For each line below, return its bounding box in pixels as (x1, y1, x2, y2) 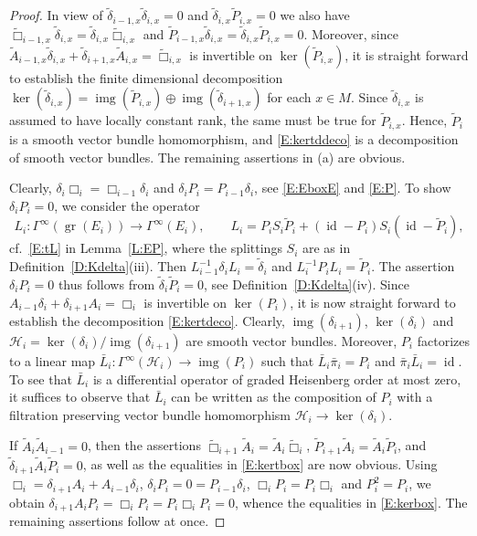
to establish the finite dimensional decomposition (9, 68, 283, 87)
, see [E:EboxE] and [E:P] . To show (254, 178, 451, 197)
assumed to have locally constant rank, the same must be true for (9, 110, 376, 130)
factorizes (417, 331, 470, 350)
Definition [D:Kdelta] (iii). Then (9, 257, 187, 276)
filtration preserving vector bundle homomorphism (9, 405, 291, 424)
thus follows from (58, 274, 155, 293)
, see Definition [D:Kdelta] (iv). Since (203, 274, 409, 293)
